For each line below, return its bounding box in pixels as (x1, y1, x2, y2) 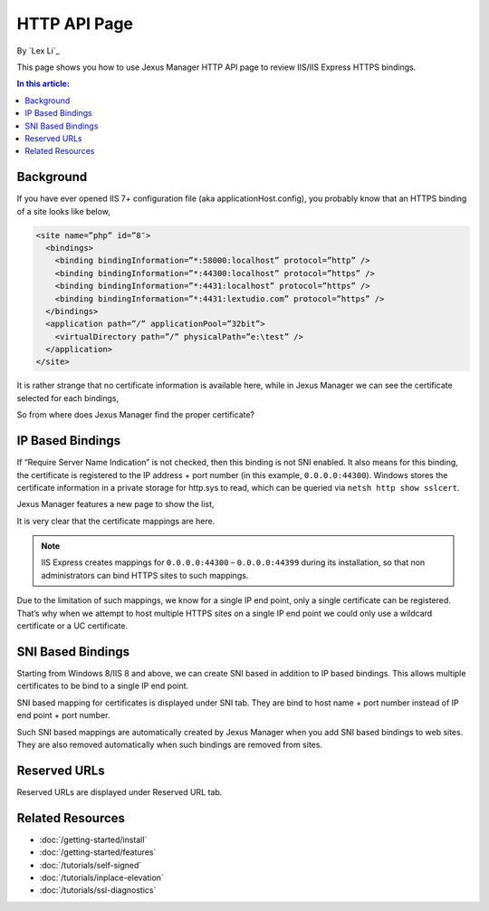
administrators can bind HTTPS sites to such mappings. (41, 570, 249, 580)
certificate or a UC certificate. (16, 620, 129, 631)
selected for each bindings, (16, 392, 120, 403)
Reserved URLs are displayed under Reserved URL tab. (16, 786, 223, 797)
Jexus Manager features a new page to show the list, (16, 499, 215, 510)
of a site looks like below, (16, 206, 110, 216)
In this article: (16, 78, 70, 90)
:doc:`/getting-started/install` (39, 834, 148, 845)
